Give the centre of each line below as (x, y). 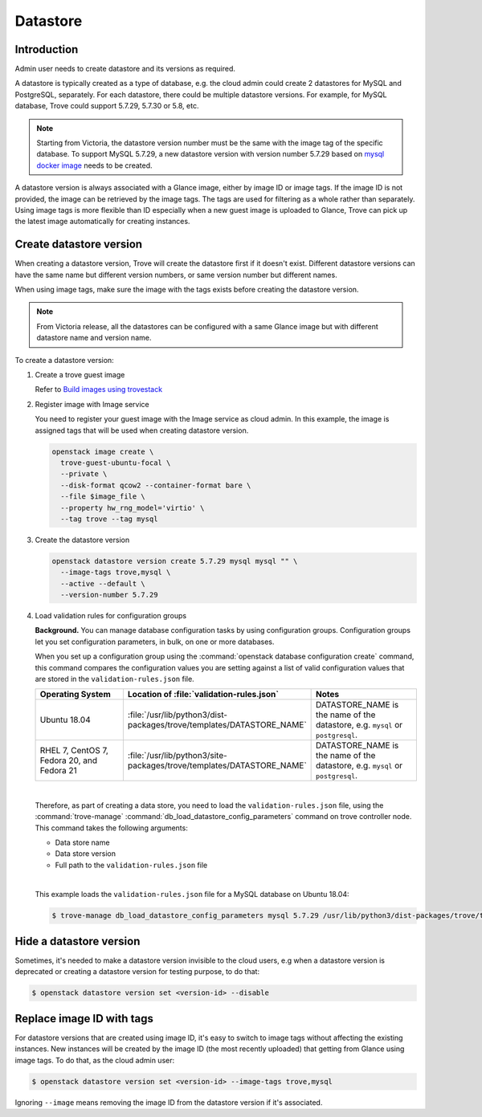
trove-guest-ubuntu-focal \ (116, 463)
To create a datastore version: (64, 360)
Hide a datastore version (78, 941)
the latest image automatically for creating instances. (102, 222)
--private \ (84, 474)
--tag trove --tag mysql (109, 519)
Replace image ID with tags (84, 1019)
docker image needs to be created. (94, 165)
